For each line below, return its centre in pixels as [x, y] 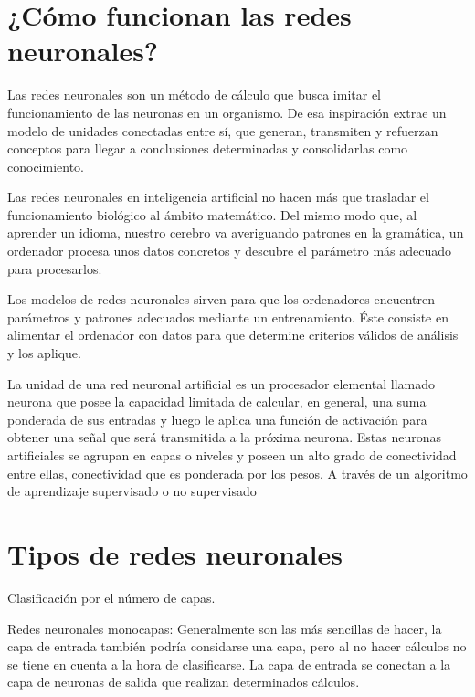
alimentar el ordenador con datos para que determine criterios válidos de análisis [233, 335]
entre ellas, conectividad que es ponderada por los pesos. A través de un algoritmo [237, 473]
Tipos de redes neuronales [175, 553]
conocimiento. [46, 166]
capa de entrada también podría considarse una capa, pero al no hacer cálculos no [237, 646]
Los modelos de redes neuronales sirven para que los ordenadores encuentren [222, 299]
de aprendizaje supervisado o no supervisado [132, 491]
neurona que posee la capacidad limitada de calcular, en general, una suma [217, 401]
